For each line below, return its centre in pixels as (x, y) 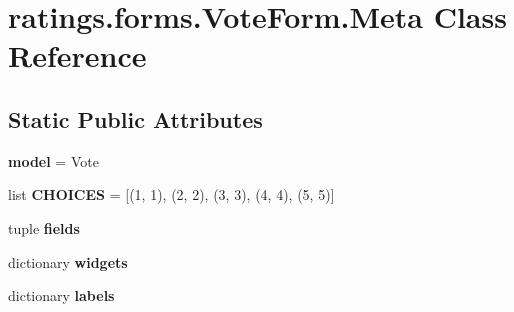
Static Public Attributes (135, 118)
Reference (77, 55)
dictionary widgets (68, 261)
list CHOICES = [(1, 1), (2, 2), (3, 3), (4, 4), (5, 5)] (171, 194)
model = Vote (53, 160)
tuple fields (44, 227)
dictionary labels (61, 295)
